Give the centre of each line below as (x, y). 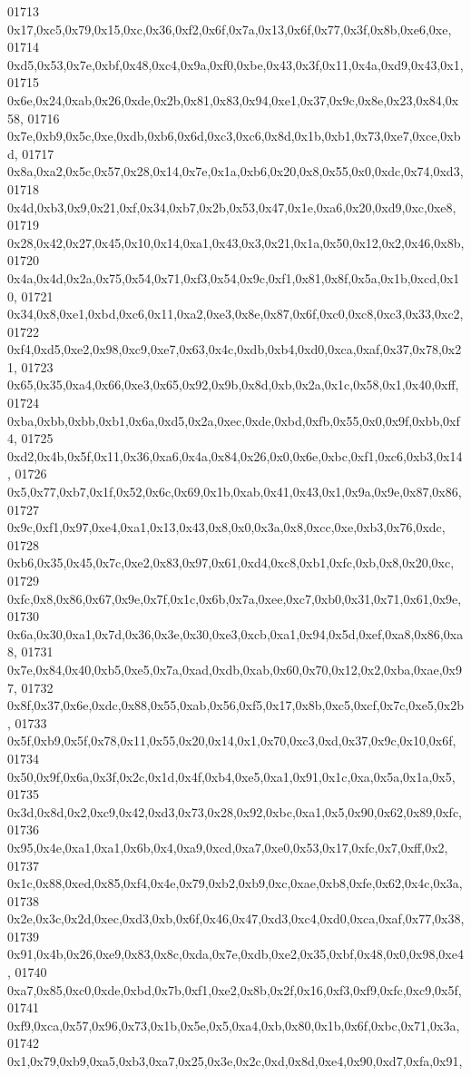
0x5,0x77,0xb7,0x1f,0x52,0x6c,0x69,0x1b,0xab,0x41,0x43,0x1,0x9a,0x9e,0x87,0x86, (235, 492)
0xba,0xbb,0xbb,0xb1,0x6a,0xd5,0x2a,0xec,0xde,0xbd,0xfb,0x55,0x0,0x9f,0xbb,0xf (234, 420)
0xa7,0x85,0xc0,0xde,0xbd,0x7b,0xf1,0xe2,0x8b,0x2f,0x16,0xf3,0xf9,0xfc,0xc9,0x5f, (235, 989)
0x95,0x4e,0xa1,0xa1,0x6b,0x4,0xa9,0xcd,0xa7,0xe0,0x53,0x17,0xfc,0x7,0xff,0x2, (228, 847)
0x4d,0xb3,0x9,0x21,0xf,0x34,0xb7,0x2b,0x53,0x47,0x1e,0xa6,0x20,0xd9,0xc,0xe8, (232, 207)
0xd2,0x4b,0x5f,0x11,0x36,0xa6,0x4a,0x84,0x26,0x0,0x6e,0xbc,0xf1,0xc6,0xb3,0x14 (235, 455)
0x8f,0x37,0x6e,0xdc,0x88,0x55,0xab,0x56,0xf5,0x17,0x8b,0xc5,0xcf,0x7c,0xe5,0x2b (235, 705)
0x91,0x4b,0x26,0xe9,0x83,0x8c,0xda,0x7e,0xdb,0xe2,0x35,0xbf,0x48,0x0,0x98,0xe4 (235, 954)
